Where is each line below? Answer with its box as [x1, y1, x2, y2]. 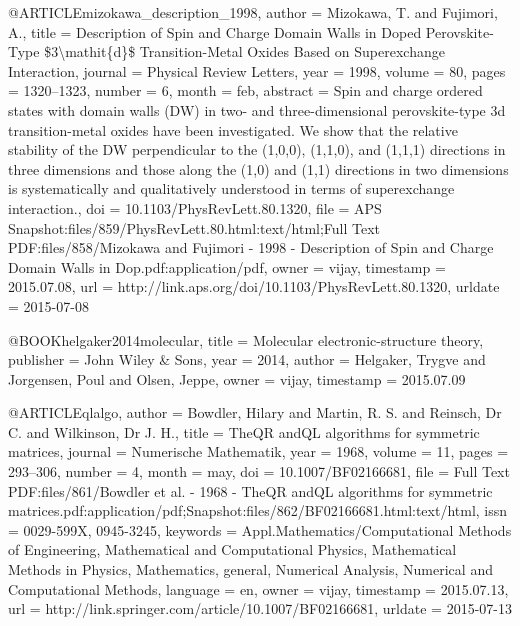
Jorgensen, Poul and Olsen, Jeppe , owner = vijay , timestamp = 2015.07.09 [8, 368, 466, 389]
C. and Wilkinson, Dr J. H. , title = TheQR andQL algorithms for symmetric [8, 421, 480, 442]
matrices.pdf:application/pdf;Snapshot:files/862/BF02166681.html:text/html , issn [8, 500, 508, 521]
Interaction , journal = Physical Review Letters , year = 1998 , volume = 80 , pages [8, 60, 506, 81]
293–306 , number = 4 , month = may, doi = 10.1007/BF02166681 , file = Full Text [8, 461, 510, 482]
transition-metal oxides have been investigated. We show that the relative [8, 119, 458, 140]
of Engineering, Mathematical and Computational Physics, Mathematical [8, 539, 457, 560]
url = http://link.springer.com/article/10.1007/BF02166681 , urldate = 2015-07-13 [8, 598, 512, 619]
